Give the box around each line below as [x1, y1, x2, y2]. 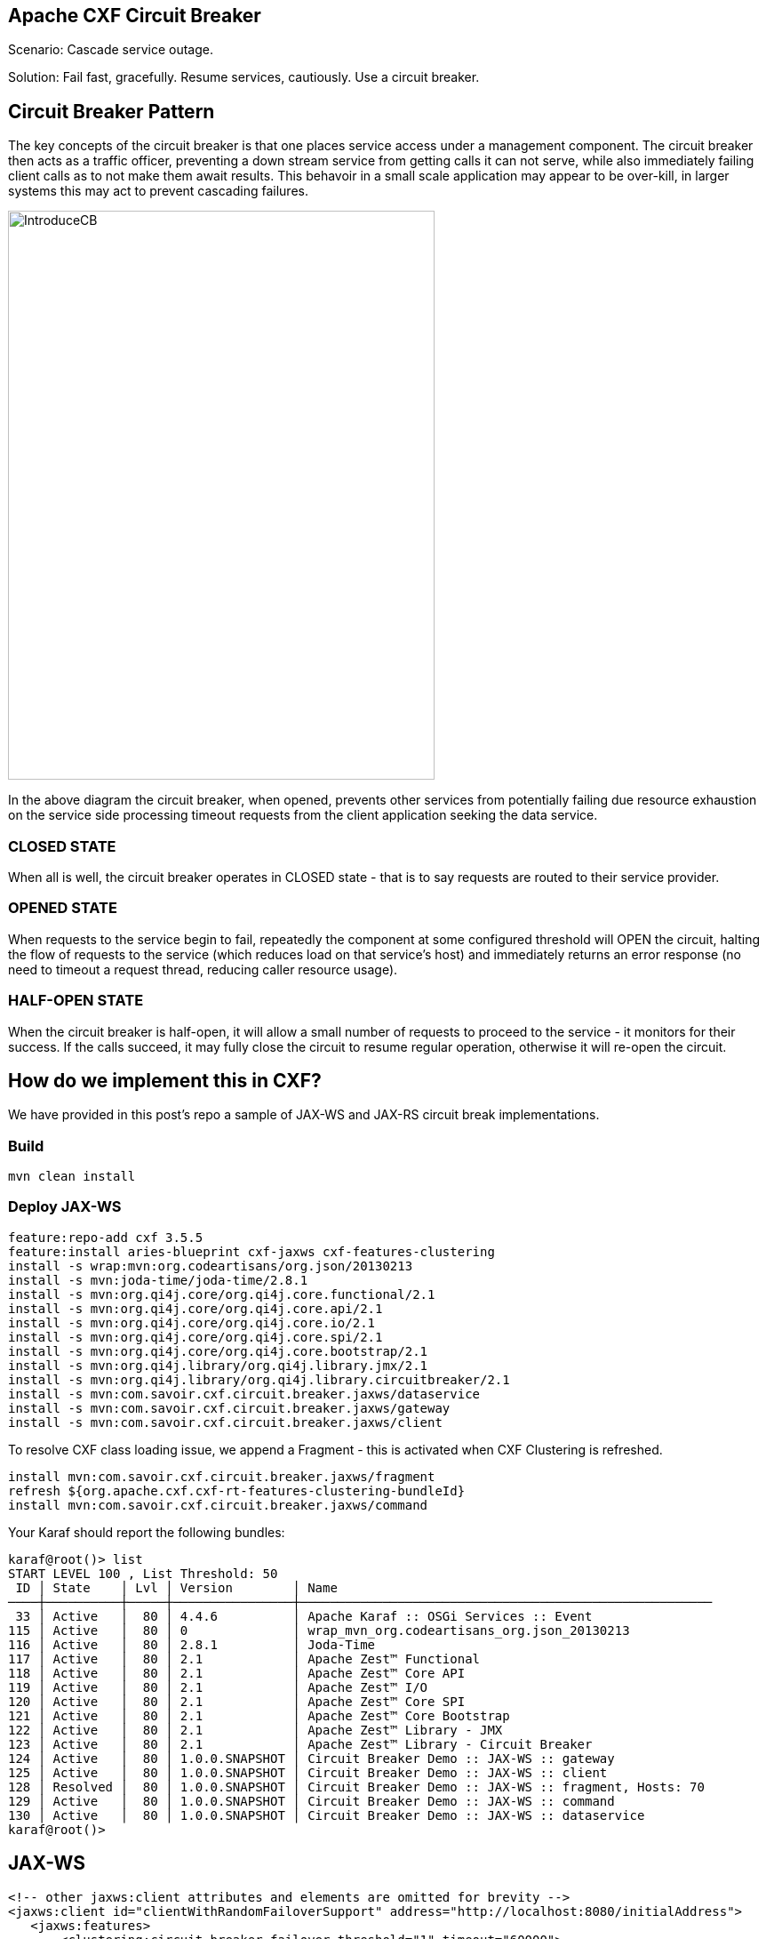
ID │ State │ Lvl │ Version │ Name [15, 1580, 338, 1595]
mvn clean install [8, 1169, 136, 1184]
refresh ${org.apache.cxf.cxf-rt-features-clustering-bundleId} [8, 1483, 466, 1498]
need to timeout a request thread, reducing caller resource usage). [8, 961, 398, 977]
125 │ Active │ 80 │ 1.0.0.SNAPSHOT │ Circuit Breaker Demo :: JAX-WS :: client [8, 1765, 608, 1780]
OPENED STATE [8, 899, 117, 917]
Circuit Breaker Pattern [8, 100, 215, 123]
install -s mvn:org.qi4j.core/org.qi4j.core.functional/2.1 [8, 1286, 435, 1302]
